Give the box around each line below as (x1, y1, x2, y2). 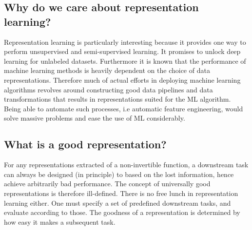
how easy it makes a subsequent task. (4, 216, 116, 227)
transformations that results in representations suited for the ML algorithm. (4, 94, 231, 104)
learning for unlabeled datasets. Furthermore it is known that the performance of (4, 55, 246, 66)
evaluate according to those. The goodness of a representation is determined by (4, 207, 240, 217)
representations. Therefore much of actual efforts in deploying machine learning (4, 74, 241, 85)
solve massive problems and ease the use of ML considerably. (4, 113, 185, 123)
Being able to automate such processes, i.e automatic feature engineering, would (4, 103, 243, 113)
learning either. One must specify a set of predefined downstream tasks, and (4, 197, 231, 208)
